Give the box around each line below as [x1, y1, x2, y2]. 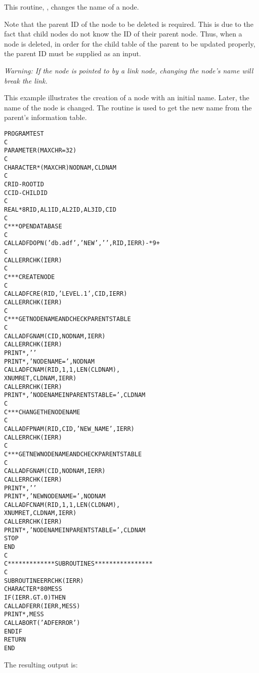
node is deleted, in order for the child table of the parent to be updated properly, [4, 38, 255, 49]
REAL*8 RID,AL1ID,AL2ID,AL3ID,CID [4, 206, 116, 213]
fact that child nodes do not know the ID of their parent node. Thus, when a [4, 28, 242, 39]
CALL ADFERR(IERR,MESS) [4, 602, 80, 610]
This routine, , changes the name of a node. [4, 2, 139, 12]
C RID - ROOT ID [4, 180, 44, 188]
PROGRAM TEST [4, 130, 44, 137]
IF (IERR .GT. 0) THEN [4, 594, 66, 602]
